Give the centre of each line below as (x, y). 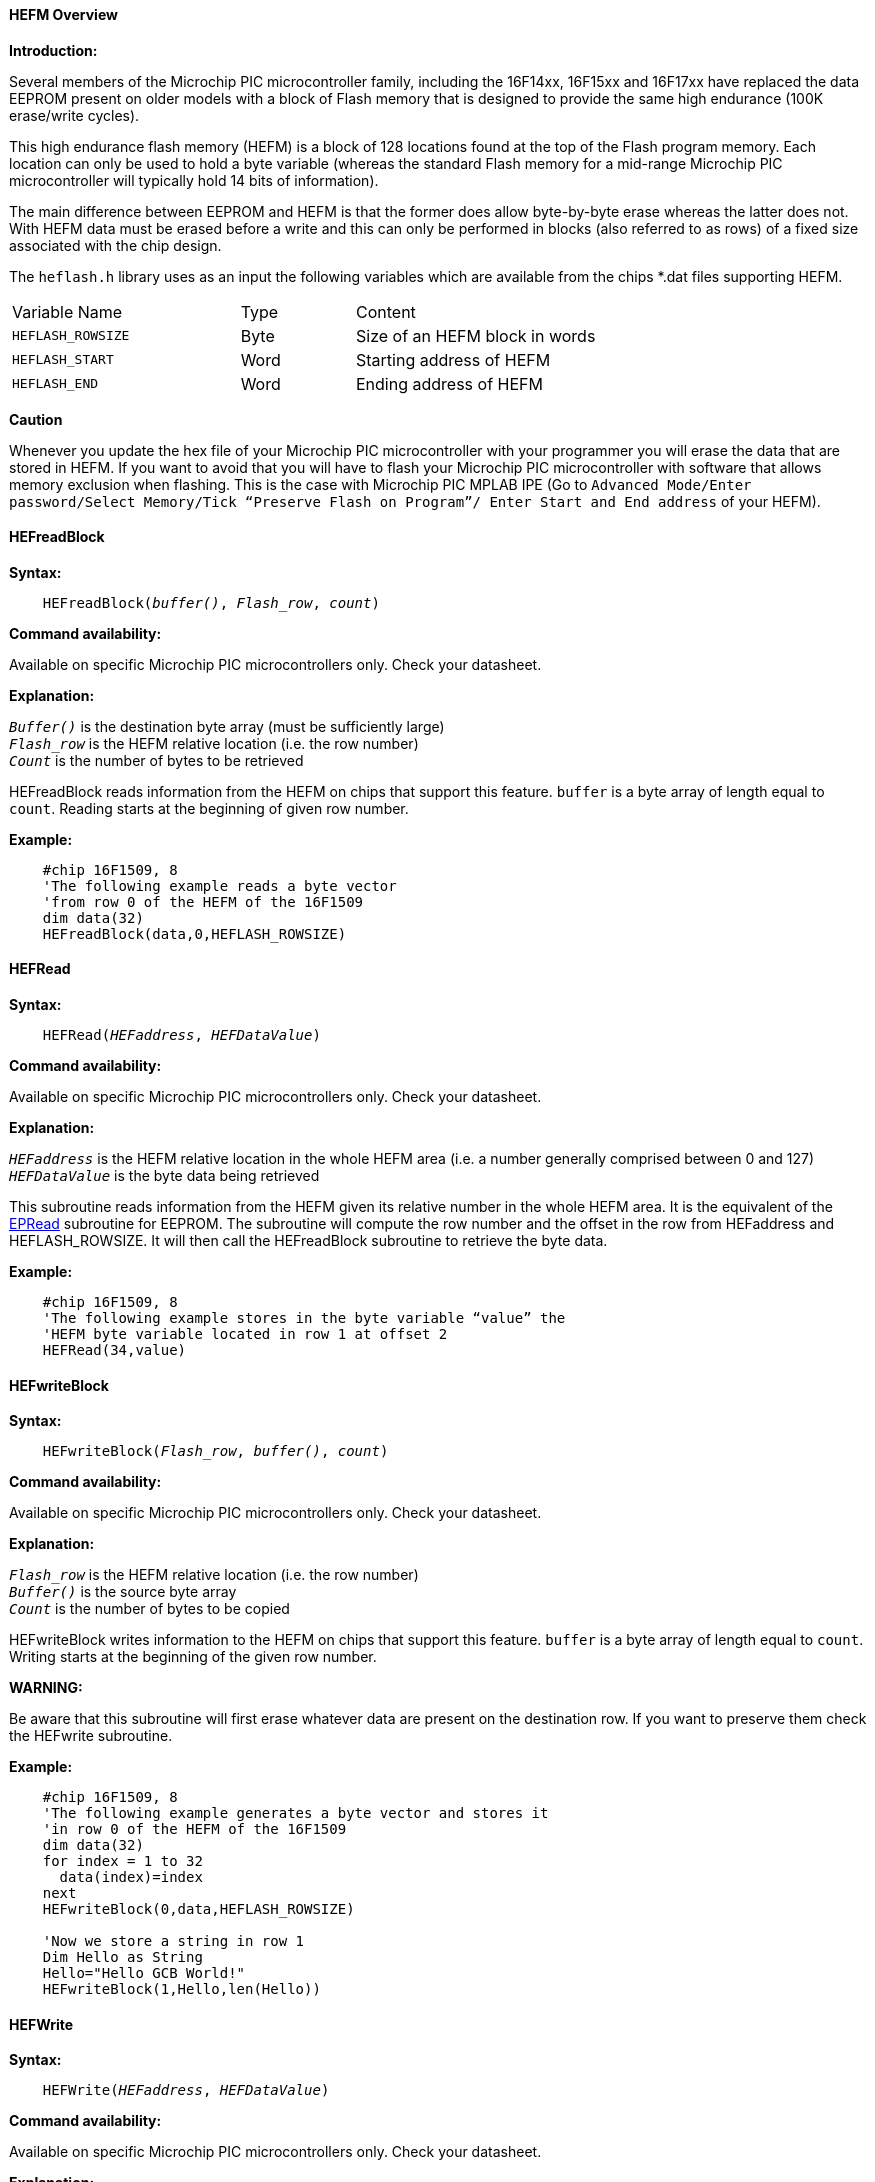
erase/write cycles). (74, 115)
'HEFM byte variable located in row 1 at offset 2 (245, 1334)
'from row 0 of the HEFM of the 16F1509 (203, 901)
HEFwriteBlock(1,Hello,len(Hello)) (181, 1989)
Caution (36, 419)
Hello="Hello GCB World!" (144, 1973)
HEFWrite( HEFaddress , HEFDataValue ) (186, 2090)
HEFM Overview (63, 14)
